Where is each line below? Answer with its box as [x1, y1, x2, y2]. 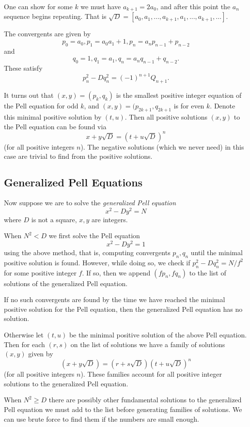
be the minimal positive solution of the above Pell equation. [69, 329, 247, 339]
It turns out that [4, 90, 54, 100]
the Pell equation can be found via [4, 121, 107, 131]
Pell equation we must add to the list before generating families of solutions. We [4, 404, 242, 414]
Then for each [4, 339, 45, 349]
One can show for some [4, 1, 73, 11]
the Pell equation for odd [4, 101, 78, 111]
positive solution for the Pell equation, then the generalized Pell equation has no [4, 304, 243, 314]
